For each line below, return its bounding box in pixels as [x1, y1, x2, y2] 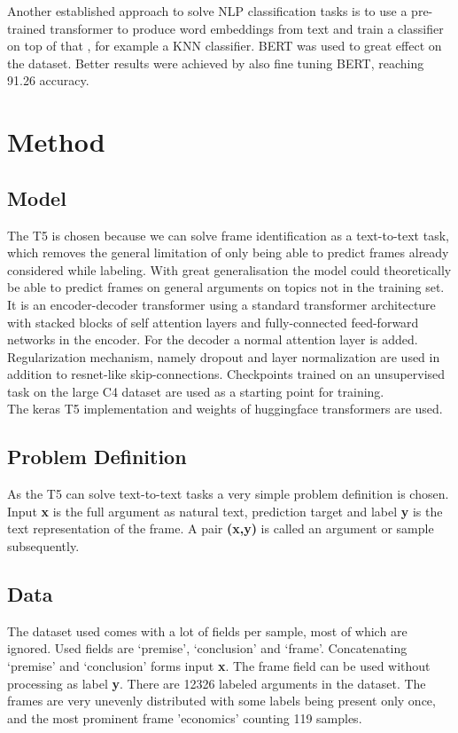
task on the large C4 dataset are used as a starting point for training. [7, 382, 384, 400]
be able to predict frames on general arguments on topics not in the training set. [7, 278, 445, 296]
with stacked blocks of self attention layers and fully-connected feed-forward [7, 312, 419, 331]
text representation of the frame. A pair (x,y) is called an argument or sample [7, 519, 434, 538]
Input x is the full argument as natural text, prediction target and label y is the [7, 501, 443, 520]
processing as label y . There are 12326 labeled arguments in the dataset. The [7, 674, 426, 692]
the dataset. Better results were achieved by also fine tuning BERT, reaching [7, 53, 424, 72]
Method [7, 123, 105, 160]
